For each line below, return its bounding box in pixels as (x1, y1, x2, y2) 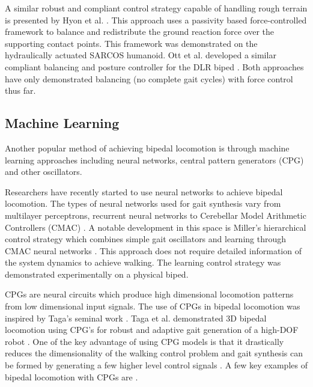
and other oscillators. (5, 165, 82, 178)
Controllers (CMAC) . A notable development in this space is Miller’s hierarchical (5, 221, 306, 233)
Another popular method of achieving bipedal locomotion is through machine (5, 141, 290, 154)
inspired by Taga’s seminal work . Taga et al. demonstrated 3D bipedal (5, 311, 267, 324)
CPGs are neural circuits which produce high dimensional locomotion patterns (5, 288, 294, 300)
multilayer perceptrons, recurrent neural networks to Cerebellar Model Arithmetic (5, 209, 306, 221)
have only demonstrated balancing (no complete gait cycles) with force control (5, 72, 293, 85)
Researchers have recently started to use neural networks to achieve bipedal (5, 185, 283, 198)
